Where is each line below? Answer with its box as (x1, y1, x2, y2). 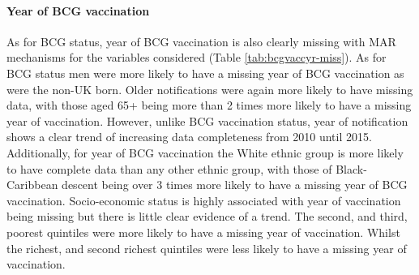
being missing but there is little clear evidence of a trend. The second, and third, (6, 208, 408, 225)
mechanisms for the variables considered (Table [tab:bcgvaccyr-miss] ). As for (6, 49, 387, 66)
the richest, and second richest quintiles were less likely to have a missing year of (6, 239, 407, 256)
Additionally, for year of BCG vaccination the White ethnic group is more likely (6, 144, 404, 161)
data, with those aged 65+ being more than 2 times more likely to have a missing (6, 97, 412, 114)
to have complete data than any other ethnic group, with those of (6, 160, 332, 177)
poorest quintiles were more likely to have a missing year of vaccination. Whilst (6, 223, 400, 240)
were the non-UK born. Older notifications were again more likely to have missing (6, 80, 413, 97)
